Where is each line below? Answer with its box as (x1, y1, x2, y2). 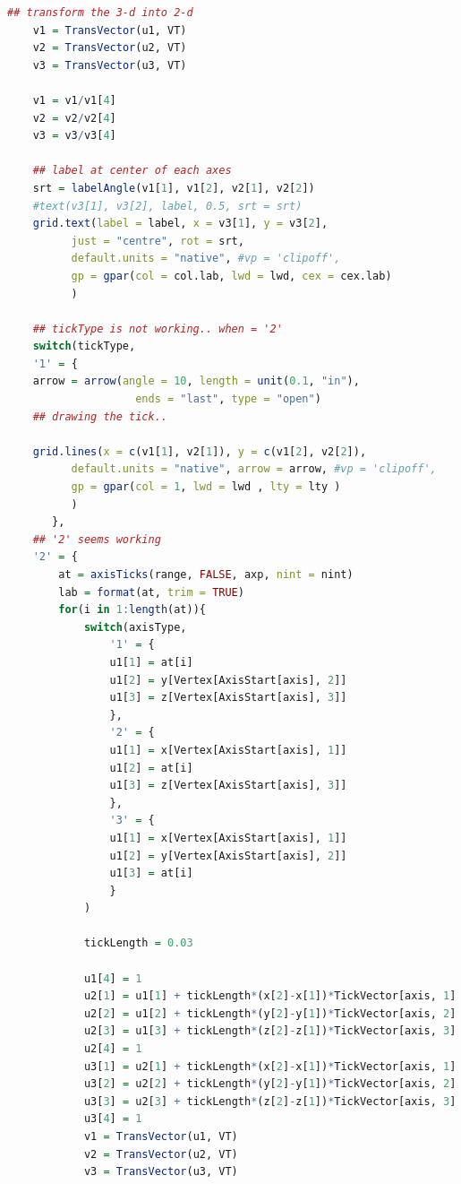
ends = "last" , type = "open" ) (135, 393, 321, 406)
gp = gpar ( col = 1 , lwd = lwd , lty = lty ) (71, 480, 341, 494)
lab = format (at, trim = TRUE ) (58, 585, 244, 599)
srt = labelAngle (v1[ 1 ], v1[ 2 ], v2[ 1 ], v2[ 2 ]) (32, 181, 315, 194)
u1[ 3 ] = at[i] (109, 867, 193, 880)
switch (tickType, (32, 340, 136, 353)
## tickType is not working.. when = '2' (32, 322, 283, 335)
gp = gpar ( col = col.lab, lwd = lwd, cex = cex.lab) (71, 269, 392, 282)
